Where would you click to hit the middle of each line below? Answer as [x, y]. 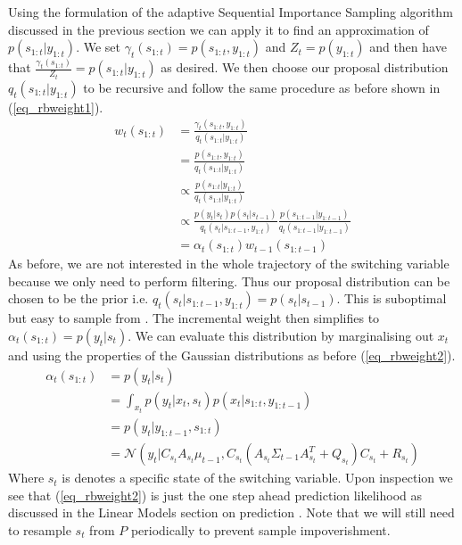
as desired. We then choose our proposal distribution [305, 67]
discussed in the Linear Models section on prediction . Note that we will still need [231, 512]
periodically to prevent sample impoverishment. [260, 529]
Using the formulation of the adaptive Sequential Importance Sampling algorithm [231, 12]
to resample [40, 529]
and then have [408, 47]
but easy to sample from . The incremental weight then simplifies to [194, 318]
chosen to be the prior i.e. [78, 298]
